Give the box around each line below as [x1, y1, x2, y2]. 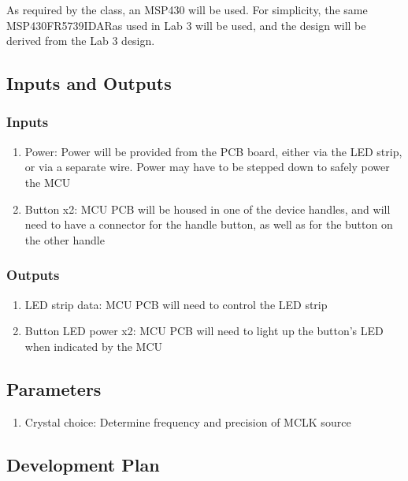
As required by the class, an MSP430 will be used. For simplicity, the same [6, 2, 368, 17]
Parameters [6, 376, 102, 401]
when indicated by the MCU [24, 337, 163, 354]
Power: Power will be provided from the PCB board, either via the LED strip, [24, 143, 402, 159]
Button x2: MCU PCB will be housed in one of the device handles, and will [24, 200, 391, 217]
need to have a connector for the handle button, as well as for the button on [24, 216, 393, 233]
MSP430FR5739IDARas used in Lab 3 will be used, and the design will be [6, 17, 366, 33]
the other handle [24, 231, 105, 248]
